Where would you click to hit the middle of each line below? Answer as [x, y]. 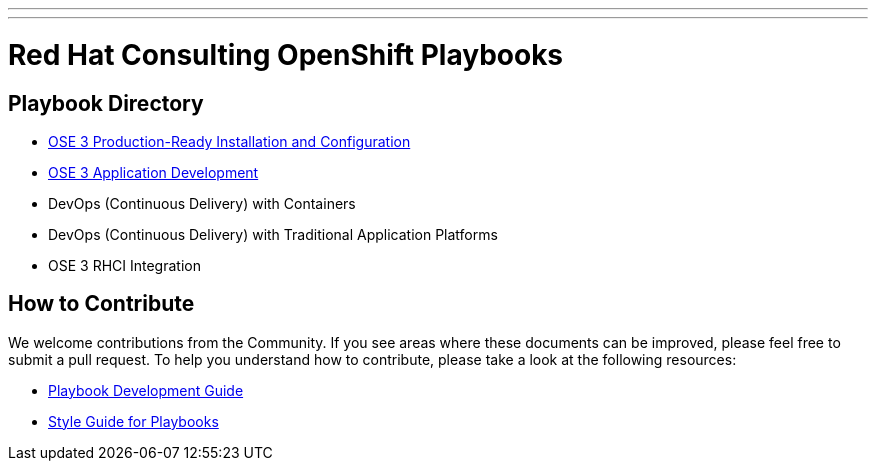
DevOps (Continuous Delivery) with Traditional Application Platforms [273, 234]
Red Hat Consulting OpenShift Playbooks [286, 54]
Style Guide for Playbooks [133, 421]
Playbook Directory [106, 103]
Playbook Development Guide [146, 390]
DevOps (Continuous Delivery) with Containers [202, 203]
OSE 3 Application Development [153, 172]
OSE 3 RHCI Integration [124, 265]
